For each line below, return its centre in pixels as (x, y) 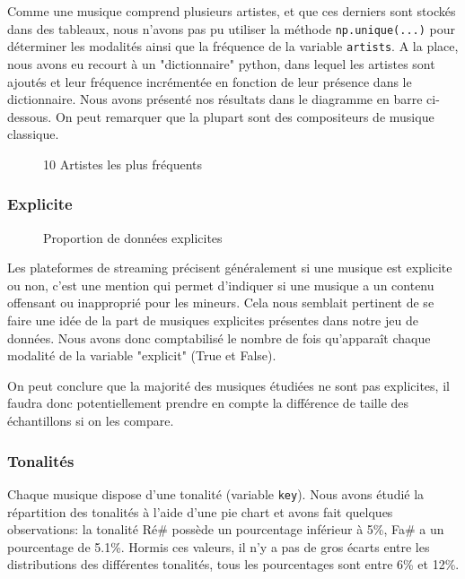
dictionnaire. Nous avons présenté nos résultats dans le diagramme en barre (215, 99)
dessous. (30, 116)
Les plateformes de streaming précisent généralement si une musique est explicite (230, 268)
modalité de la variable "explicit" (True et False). (142, 355)
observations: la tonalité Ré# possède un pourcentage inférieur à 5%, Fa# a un (226, 529)
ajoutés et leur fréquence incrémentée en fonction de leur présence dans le (210, 81)
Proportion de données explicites (133, 237)
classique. (33, 134)
